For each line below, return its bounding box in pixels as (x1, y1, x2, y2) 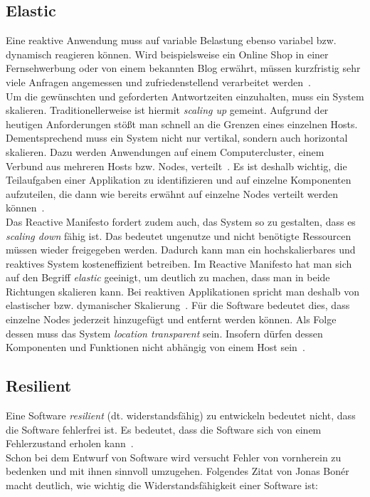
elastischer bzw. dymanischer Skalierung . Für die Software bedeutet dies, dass (6, 298, 350, 313)
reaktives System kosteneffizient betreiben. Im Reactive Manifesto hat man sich (6, 256, 352, 271)
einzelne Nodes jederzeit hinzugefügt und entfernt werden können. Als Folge (6, 312, 337, 327)
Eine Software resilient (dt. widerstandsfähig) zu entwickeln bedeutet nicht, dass (6, 408, 356, 423)
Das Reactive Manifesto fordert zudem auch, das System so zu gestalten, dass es (6, 214, 356, 229)
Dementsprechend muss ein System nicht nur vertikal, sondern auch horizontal (6, 130, 348, 145)
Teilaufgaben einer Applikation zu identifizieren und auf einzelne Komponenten (6, 172, 351, 187)
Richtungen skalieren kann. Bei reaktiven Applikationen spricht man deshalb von (6, 283, 359, 298)
